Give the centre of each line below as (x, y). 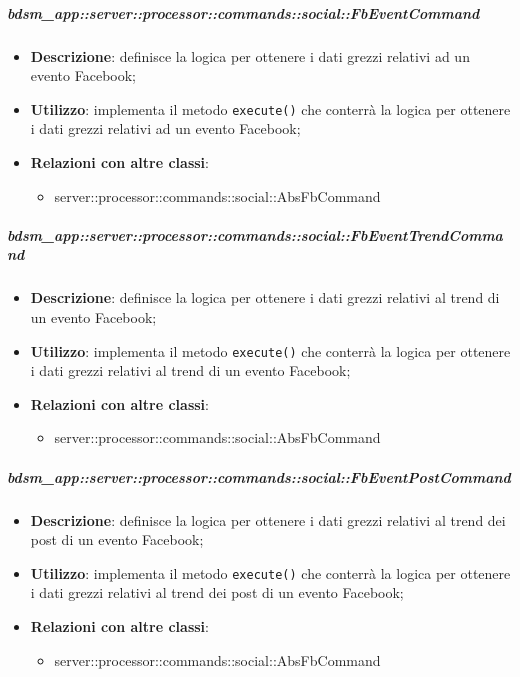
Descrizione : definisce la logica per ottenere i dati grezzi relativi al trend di (265, 297)
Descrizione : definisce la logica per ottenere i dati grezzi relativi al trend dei (268, 519)
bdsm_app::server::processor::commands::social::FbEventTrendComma (255, 234)
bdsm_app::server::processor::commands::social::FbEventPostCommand (259, 476)
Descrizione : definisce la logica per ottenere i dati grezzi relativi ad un (250, 55)
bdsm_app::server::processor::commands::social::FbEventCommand (243, 12)
